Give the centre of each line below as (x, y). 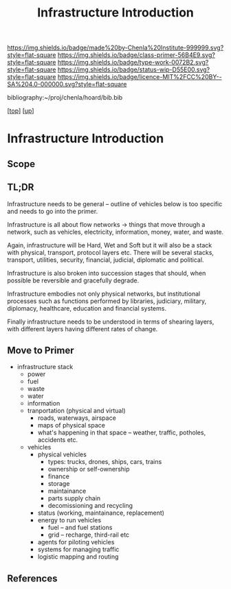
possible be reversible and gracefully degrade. (73, 280)
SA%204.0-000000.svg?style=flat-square (67, 85)
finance (59, 476)
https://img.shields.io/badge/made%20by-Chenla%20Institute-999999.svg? (115, 48)
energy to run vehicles (69, 520)
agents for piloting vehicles (76, 542)
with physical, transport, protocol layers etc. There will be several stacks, (111, 252)
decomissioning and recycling (90, 506)
